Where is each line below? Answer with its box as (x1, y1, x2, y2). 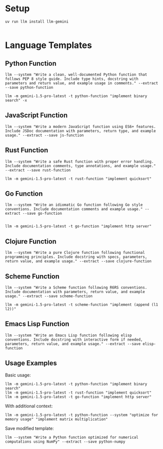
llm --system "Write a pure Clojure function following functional (5, 250, 145, 255)
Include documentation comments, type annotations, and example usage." (5, 163, 156, 168)
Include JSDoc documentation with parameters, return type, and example (5, 128, 156, 133)
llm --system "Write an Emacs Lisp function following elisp (5, 333, 132, 338)
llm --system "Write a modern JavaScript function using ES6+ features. (5, 124, 156, 129)
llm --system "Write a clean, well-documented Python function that (5, 72, 147, 77)
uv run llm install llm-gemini (5, 19, 69, 24)
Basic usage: (5, 372, 31, 378)
